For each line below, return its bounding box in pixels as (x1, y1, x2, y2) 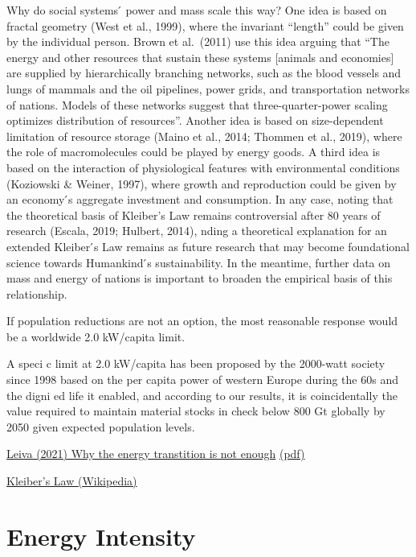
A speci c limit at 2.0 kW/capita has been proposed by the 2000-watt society (6, 355, 385, 372)
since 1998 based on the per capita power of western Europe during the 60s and (6, 371, 398, 388)
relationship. (6, 285, 67, 302)
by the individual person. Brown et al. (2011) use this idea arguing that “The (6, 33, 389, 50)
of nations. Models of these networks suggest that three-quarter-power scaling (6, 96, 388, 113)
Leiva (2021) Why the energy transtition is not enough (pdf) (6, 445, 305, 462)
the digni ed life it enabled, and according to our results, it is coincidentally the (6, 386, 398, 403)
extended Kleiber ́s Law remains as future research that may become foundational (6, 237, 410, 254)
